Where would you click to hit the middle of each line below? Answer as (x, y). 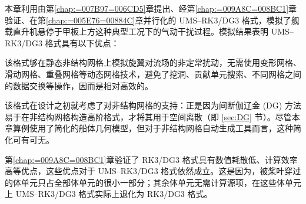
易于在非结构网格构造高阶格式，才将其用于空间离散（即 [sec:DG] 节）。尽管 (148, 116)
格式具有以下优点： (82, 42)
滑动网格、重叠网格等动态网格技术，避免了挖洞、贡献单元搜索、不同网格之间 (153, 74)
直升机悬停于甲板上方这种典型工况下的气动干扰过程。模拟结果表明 (140, 31)
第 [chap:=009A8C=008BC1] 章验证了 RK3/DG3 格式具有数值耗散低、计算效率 (151, 159)
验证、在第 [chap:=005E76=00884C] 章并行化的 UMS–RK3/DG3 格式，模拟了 (148, 20)
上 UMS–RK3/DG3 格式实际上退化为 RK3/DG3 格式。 (109, 194)
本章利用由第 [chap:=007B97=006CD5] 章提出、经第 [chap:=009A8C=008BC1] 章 (151, 8)
